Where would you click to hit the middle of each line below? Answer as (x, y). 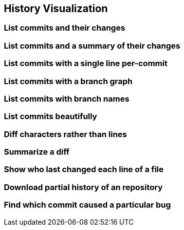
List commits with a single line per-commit (86, 63)
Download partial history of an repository (83, 187)
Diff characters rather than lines (65, 134)
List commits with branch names (67, 98)
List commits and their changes (65, 28)
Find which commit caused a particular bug (87, 205)
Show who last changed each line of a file (84, 169)
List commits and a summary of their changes (92, 45)
